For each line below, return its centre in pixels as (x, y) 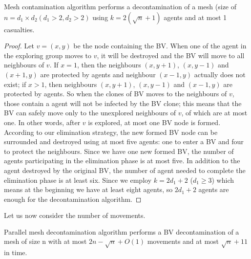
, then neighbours (71, 84)
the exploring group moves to (48, 55)
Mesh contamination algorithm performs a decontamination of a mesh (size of (120, 6)
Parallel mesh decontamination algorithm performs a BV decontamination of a (122, 231)
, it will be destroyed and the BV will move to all (171, 55)
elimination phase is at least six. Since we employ (78, 180)
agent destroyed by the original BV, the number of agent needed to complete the (125, 170)
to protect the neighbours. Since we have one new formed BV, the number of (119, 151)
